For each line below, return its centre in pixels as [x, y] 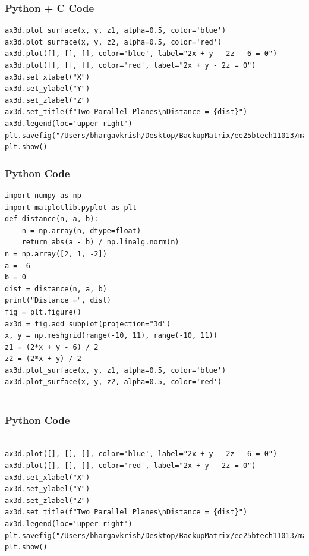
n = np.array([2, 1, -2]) [56, 254]
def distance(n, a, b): [52, 219]
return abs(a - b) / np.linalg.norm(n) [100, 242]
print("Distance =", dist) [58, 301]
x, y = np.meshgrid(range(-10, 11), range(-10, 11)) [111, 336]
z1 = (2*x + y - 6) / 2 [52, 347]
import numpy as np [43, 195]
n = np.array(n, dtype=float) [81, 230]
